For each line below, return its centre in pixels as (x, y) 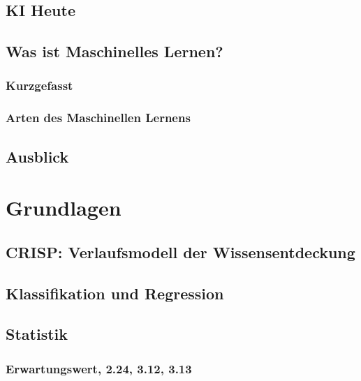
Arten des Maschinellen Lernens (98, 118)
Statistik (37, 334)
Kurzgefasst (39, 85)
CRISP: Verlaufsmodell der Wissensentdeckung (180, 252)
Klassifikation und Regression (115, 293)
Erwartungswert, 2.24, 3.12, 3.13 (99, 368)
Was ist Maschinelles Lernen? (115, 51)
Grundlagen (64, 208)
